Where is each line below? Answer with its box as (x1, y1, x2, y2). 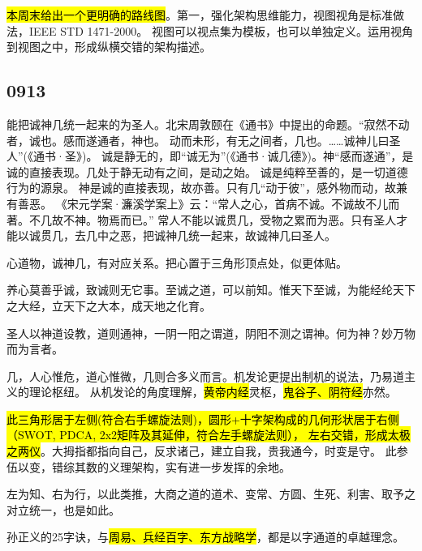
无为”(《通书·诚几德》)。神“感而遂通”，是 (197, 147, 414, 164)
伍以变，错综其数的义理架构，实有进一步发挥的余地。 (6, 458, 291, 475)
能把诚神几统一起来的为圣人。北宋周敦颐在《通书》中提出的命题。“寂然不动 (6, 115, 410, 132)
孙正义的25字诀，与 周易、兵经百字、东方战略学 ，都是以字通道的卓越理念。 (6, 528, 404, 545)
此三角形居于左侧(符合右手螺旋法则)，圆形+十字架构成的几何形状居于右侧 (6, 410, 399, 427)
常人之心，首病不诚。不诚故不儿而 (217, 194, 400, 211)
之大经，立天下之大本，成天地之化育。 (6, 297, 211, 314)
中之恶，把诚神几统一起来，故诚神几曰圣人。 (97, 227, 336, 244)
